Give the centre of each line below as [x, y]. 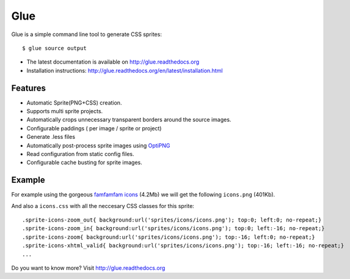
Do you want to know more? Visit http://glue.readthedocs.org [88, 268]
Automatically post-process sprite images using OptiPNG [98, 145]
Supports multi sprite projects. [65, 111]
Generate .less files [51, 137]
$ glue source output [54, 48]
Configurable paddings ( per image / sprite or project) [94, 128]
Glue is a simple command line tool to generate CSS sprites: [86, 34]
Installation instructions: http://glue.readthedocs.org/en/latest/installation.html [125, 70]
